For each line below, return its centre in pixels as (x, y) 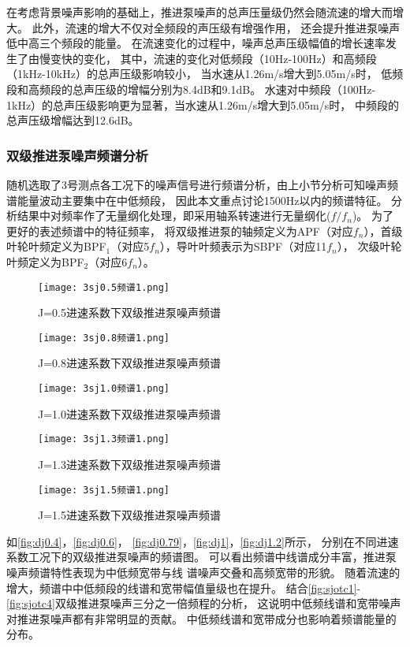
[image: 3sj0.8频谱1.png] (104, 338)
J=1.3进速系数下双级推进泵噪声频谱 (129, 464)
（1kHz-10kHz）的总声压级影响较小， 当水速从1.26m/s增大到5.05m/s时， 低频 (205, 74)
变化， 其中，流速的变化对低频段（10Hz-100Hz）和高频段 (230, 58)
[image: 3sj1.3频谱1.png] (104, 439)
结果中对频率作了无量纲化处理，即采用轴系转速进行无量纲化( (174, 216)
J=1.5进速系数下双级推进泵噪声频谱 (129, 515)
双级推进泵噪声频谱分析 (77, 155)
